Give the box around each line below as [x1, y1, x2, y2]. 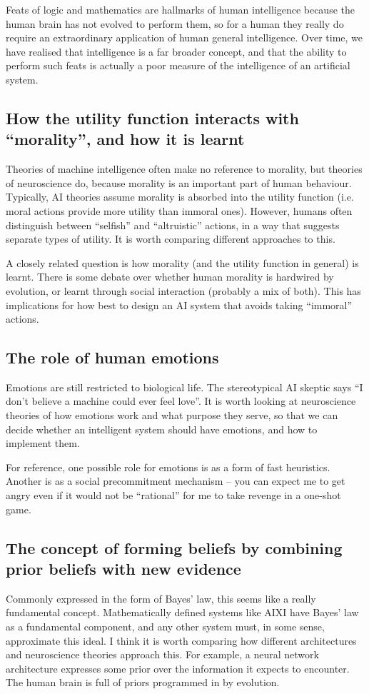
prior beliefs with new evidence [6, 558, 241, 580]
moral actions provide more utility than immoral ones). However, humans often [6, 203, 353, 218]
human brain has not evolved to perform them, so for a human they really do [6, 16, 344, 31]
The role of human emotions [6, 346, 219, 368]
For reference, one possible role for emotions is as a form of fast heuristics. [6, 459, 330, 474]
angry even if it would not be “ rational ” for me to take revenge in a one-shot [6, 488, 341, 503]
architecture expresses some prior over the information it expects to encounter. [6, 660, 350, 675]
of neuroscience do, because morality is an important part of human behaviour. [6, 175, 352, 190]
